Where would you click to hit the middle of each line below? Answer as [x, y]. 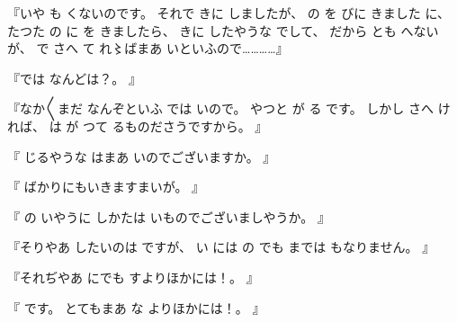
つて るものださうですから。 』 [175, 125]
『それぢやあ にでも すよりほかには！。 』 [133, 277]
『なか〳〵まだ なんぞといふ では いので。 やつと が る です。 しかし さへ [220, 108]
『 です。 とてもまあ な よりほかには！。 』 [136, 307]
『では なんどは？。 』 [74, 78]
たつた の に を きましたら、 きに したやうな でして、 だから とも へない [223, 30]
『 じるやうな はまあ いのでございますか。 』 [142, 156]
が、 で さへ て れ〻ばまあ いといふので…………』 [148, 48]
